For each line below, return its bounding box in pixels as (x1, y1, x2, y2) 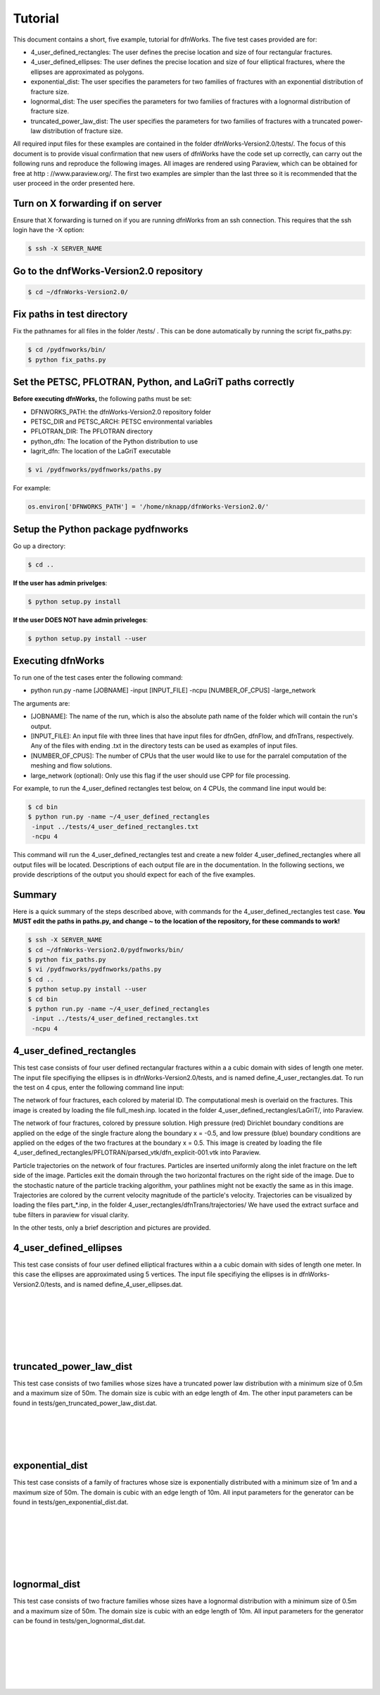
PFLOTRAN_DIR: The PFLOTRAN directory (30, 427, 153, 436)
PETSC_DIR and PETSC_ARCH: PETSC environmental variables (30, 417, 213, 426)
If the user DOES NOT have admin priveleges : (13, 616, 148, 624)
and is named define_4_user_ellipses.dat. (63, 1280, 183, 1288)
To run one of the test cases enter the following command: (13, 673, 183, 682)
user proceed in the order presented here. (13, 179, 135, 188)
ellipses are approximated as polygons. (30, 68, 144, 76)
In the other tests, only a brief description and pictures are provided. (13, 1224, 211, 1232)
